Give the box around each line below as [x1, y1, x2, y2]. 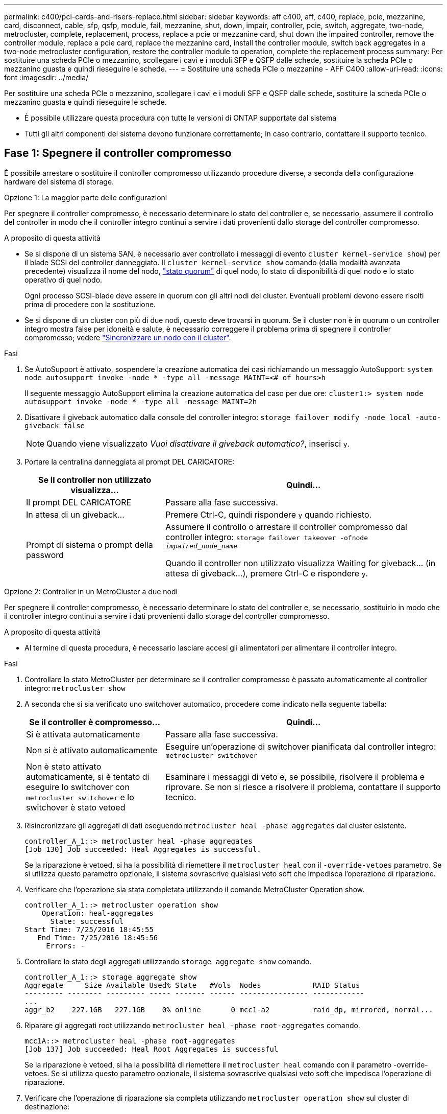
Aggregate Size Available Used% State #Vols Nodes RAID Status [24, 981, 360, 989]
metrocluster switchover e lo [26, 792, 134, 802]
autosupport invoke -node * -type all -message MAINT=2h [24, 397, 257, 406]
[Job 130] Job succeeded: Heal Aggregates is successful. [24, 845, 261, 853]
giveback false [24, 421, 85, 430]
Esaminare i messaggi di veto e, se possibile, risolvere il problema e [165, 771, 425, 782]
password [26, 550, 64, 561]
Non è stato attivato [26, 761, 102, 772]
